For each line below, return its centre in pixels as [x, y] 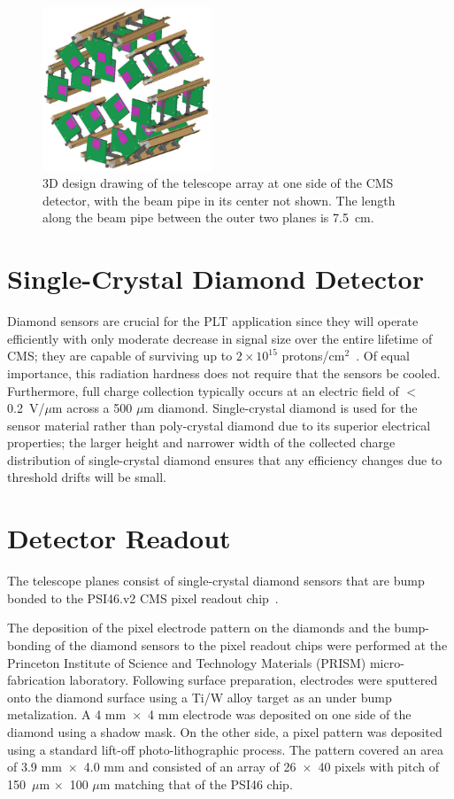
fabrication [36, 680]
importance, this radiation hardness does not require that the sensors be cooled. [224, 372]
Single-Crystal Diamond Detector [215, 279]
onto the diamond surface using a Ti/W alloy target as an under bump [200, 697]
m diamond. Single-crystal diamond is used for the [281, 408]
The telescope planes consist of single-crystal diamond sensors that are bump [216, 581]
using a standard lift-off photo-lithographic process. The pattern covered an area [225, 749]
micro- [387, 662]
